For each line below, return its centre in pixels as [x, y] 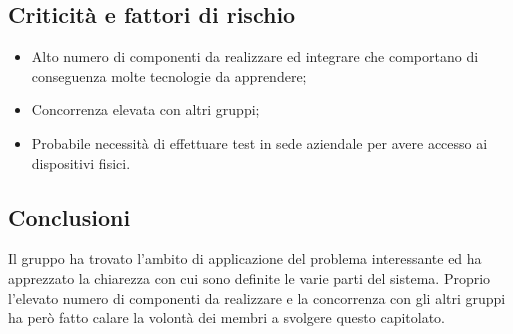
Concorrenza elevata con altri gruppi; [145, 109]
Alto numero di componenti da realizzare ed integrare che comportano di [255, 56]
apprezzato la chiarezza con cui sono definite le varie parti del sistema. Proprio [249, 277]
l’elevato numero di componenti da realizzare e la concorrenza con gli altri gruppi [257, 297]
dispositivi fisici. [81, 162]
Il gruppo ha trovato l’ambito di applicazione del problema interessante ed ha [245, 258]
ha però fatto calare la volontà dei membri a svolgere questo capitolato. [227, 317]
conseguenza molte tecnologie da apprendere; [169, 75]
